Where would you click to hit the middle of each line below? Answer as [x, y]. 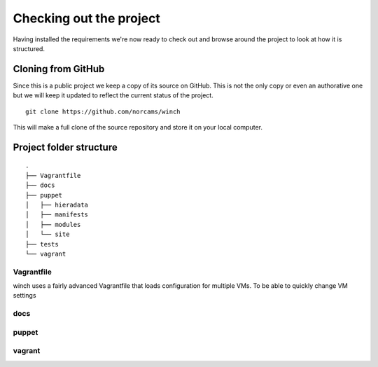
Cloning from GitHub [59, 69]
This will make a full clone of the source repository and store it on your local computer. [138, 127]
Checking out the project [86, 18]
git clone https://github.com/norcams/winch [103, 111]
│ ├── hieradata [57, 205]
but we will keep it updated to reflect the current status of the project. [113, 95]
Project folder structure [65, 147]
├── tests [42, 244]
